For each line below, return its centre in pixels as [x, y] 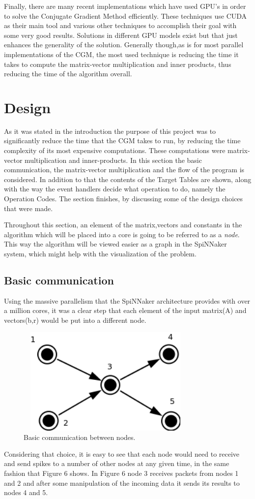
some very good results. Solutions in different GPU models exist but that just [121, 35]
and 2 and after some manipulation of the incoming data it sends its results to [122, 483]
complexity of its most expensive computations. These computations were [115, 150]
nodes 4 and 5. [26, 492]
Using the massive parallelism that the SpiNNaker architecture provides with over [127, 300]
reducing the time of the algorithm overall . [68, 74]
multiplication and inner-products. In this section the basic [113, 160]
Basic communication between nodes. [80, 437]
